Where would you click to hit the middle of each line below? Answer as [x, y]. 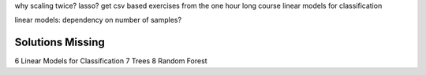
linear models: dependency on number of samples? [98, 20]
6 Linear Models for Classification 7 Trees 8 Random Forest [111, 61]
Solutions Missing [60, 43]
